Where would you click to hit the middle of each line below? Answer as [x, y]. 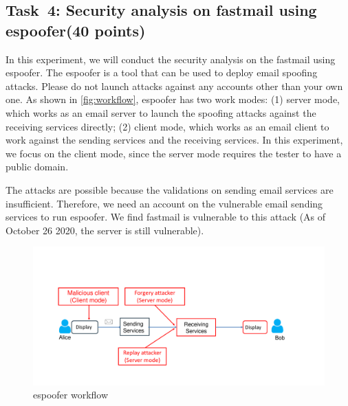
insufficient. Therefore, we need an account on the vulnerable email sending [164, 203]
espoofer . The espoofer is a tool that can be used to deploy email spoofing [162, 72]
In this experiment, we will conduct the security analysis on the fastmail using [171, 59]
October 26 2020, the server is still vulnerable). [105, 230]
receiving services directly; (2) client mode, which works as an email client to [167, 126]
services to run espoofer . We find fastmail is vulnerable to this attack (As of [166, 217]
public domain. [37, 167]
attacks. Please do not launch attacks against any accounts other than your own [174, 86]
